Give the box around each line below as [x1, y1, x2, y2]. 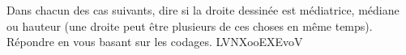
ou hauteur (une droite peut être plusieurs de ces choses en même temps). [6, 17, 373, 34]
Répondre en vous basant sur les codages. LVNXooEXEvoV [6, 33, 303, 50]
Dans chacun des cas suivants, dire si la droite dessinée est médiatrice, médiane [6, 2, 400, 18]
